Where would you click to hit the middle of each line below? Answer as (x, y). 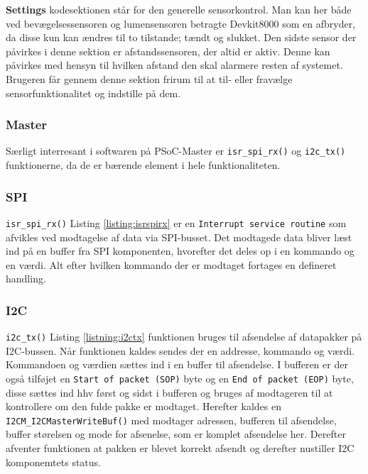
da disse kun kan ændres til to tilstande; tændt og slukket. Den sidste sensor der (181, 37)
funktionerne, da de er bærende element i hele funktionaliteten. (143, 165)
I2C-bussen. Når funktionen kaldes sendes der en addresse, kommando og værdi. (180, 350)
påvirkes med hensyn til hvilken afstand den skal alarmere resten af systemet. (174, 65)
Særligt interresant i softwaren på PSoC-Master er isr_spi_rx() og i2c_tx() (176, 151)
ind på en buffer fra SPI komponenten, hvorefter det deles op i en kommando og (180, 251)
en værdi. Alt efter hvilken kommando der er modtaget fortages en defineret (171, 264)
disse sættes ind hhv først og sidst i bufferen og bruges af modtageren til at (169, 392)
